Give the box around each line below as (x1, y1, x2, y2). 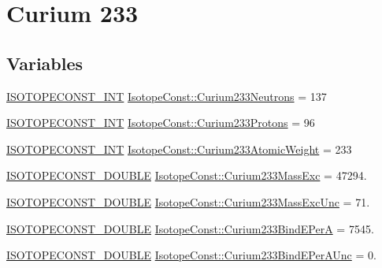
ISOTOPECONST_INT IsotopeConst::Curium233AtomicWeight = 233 (6, 140, 352, 157)
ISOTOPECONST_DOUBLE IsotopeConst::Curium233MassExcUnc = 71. (6, 193, 370, 210)
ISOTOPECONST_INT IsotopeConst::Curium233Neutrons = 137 (6, 87, 327, 104)
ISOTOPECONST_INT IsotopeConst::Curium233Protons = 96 (6, 114, 315, 131)
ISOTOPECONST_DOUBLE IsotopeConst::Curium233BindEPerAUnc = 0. (6, 247, 376, 263)
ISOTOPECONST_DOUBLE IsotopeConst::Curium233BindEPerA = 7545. (6, 220, 374, 236)
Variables (6, 50, 83, 75)
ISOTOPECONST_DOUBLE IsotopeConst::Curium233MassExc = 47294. (6, 167, 367, 184)
